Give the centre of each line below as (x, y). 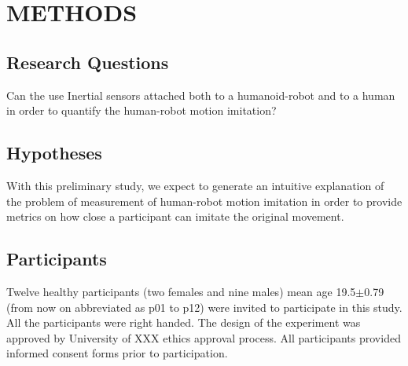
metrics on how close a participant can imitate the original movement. (175, 216)
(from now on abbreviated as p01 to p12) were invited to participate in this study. (204, 307)
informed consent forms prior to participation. (117, 353)
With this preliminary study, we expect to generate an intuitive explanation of (195, 185)
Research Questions (88, 62)
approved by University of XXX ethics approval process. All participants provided (204, 337)
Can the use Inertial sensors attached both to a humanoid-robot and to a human (201, 95)
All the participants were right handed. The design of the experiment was (184, 322)
